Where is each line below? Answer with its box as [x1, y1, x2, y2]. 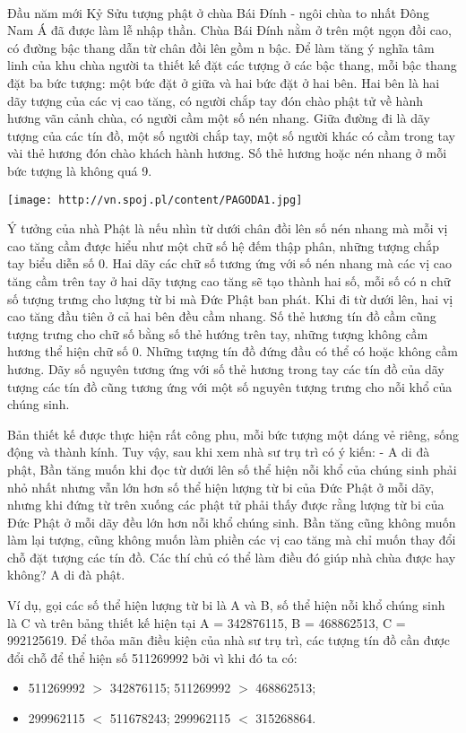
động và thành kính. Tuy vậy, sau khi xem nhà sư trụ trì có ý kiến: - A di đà [7, 442, 430, 461]
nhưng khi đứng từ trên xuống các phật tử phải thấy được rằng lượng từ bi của [7, 495, 444, 514]
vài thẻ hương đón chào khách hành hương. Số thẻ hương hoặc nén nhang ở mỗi [7, 144, 447, 162]
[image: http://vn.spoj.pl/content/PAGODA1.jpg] [7, 193, 303, 206]
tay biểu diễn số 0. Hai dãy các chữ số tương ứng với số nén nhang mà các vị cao [7, 254, 453, 273]
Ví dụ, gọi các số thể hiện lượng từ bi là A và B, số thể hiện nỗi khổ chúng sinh [7, 596, 445, 615]
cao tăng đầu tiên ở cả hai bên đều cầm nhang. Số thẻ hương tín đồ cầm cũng [7, 307, 436, 326]
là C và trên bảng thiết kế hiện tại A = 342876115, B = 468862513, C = [7, 613, 406, 632]
